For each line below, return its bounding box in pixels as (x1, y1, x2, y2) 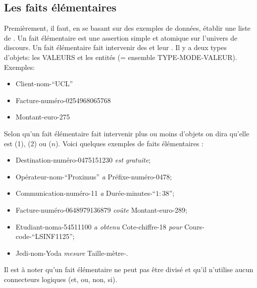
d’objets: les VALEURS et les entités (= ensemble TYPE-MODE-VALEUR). (4, 52, 237, 62)
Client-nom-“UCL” (15, 78, 73, 89)
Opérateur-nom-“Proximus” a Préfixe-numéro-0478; (15, 171, 172, 181)
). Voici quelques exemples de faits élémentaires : (55, 138, 204, 148)
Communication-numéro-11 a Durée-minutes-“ (15, 188, 156, 198)
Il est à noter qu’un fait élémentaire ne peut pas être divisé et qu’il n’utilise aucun (4, 264, 254, 275)
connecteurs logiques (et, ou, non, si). (4, 274, 117, 284)
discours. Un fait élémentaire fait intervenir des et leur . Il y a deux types (4, 42, 227, 53)
